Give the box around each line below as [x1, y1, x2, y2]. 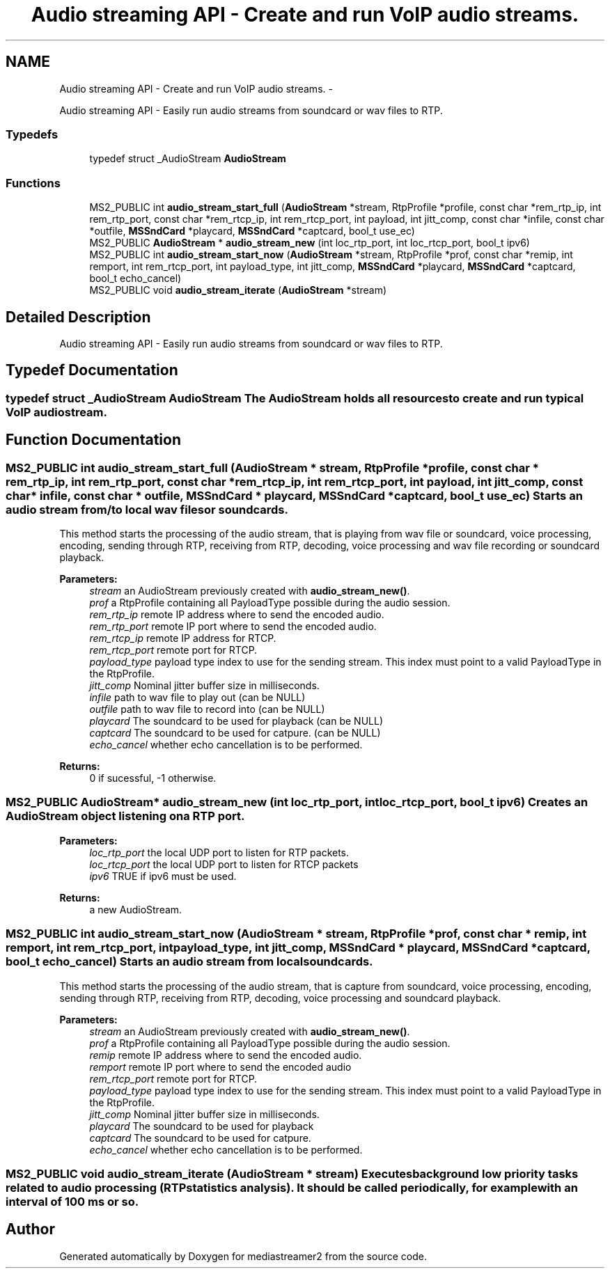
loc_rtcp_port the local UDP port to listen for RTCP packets [89, 858, 359, 870]
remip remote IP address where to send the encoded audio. [89, 1048, 362, 1061]
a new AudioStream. [89, 903, 182, 915]
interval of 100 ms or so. [6, 1194, 139, 1209]
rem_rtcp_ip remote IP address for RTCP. [89, 632, 276, 644]
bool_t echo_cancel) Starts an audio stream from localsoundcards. [6, 954, 373, 969]
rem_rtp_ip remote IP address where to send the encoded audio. [89, 608, 384, 620]
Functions [6, 175, 61, 190]
